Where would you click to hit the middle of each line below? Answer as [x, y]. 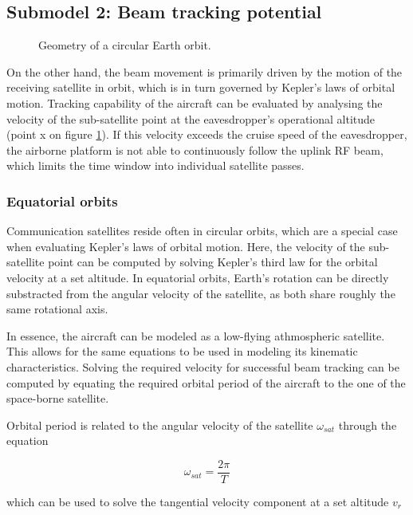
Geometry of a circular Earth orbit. [125, 45]
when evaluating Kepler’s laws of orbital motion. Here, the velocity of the [186, 246]
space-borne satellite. [58, 398]
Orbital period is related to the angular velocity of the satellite [160, 425]
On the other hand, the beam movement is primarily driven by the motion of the [205, 71]
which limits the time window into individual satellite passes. [155, 165]
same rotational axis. [57, 309]
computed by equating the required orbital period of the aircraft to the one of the [206, 382]
